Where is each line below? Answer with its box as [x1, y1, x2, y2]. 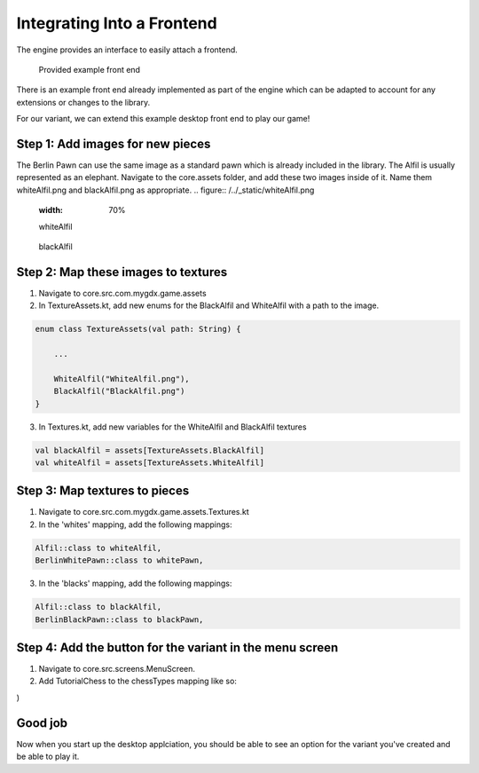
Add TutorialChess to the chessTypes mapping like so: [38, 675, 237, 687]
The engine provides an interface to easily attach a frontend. [16, 44, 239, 55]
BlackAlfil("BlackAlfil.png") [53, 386, 185, 397]
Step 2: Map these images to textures [16, 264, 228, 280]
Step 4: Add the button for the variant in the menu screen [16, 640, 339, 655]
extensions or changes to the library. [16, 97, 151, 107]
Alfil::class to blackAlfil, [35, 602, 162, 612]
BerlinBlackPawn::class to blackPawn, [35, 614, 204, 625]
